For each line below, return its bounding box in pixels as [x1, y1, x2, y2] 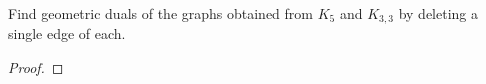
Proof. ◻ [8, 57, 64, 78]
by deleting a [398, 3, 479, 23]
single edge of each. [8, 23, 126, 44]
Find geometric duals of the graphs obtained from [8, 3, 313, 23]
